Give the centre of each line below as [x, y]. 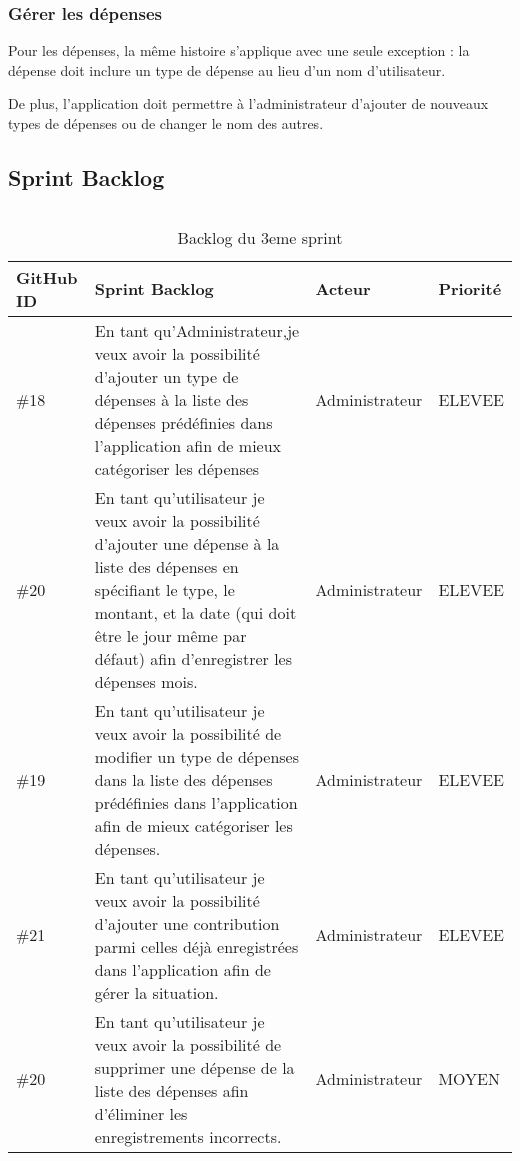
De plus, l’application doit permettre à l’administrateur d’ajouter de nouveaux [248, 103]
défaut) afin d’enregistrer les [193, 658]
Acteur [343, 289]
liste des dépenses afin [171, 1090]
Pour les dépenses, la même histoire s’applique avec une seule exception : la [239, 50]
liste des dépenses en [166, 566]
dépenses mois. [146, 681]
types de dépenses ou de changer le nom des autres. [166, 123]
